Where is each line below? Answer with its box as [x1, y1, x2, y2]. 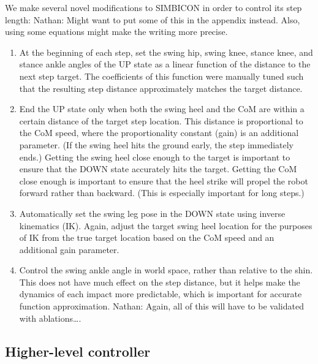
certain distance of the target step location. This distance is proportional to [19, 114, 303, 127]
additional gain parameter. [19, 243, 119, 256]
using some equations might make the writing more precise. [5, 25, 228, 38]
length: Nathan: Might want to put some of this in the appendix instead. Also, [5, 13, 300, 26]
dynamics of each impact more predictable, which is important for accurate [19, 287, 302, 300]
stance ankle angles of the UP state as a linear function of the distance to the [19, 58, 311, 70]
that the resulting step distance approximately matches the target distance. [19, 82, 303, 94]
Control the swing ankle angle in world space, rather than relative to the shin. [19, 264, 313, 276]
